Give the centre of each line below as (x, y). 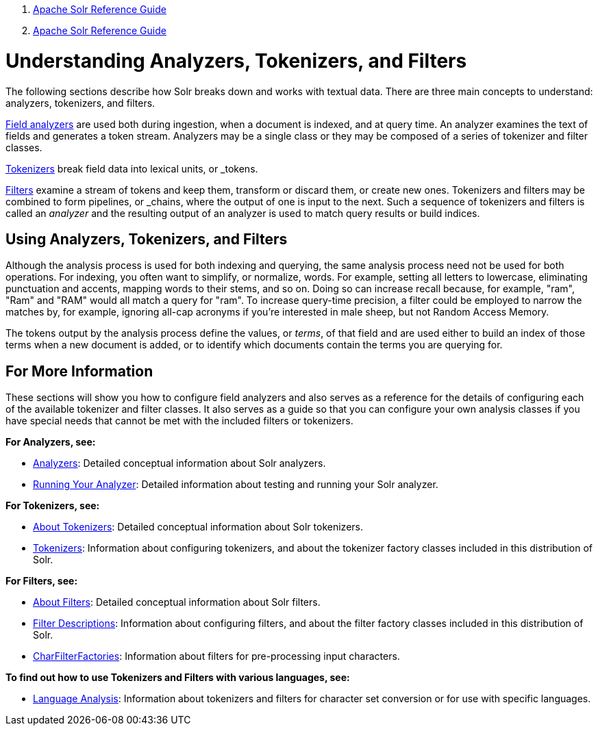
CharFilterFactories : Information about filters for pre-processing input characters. (216, 656)
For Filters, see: (42, 581)
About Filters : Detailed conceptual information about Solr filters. (177, 602)
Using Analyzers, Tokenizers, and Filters (147, 239)
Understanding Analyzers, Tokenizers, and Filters (236, 61)
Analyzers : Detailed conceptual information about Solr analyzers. (179, 463)
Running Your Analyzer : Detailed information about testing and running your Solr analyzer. (236, 485)
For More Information (79, 371)
